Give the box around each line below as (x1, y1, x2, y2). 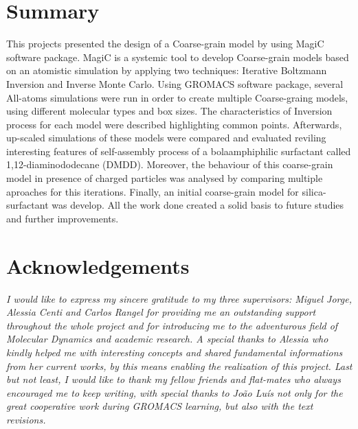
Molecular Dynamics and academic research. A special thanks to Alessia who (6, 332, 328, 346)
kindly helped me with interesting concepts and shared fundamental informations (6, 345, 343, 359)
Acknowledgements (6, 251, 190, 279)
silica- (302, 184, 326, 198)
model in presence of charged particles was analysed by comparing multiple (6, 171, 323, 185)
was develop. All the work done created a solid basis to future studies (52, 198, 344, 212)
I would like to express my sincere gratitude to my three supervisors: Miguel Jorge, (6, 291, 352, 305)
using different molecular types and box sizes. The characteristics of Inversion (6, 104, 333, 118)
